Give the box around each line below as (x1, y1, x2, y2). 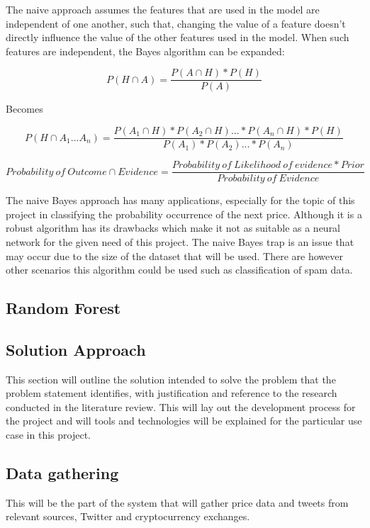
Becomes (6, 101, 43, 116)
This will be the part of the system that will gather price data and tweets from (6, 495, 349, 510)
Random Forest (6, 297, 121, 319)
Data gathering (6, 462, 119, 484)
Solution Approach (6, 338, 146, 360)
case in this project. (6, 427, 91, 442)
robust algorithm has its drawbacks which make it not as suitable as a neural (6, 220, 341, 235)
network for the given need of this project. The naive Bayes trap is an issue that (6, 234, 354, 249)
